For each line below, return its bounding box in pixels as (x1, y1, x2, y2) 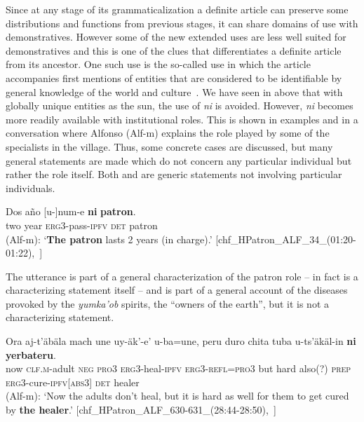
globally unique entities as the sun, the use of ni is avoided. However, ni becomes (6, 98, 353, 113)
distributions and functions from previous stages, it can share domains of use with (6, 15, 358, 30)
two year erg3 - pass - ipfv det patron (6, 217, 158, 232)
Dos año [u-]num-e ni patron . (6, 204, 136, 219)
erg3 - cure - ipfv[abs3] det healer (6, 374, 140, 389)
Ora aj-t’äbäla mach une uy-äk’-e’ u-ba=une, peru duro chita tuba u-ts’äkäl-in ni (6, 334, 356, 348)
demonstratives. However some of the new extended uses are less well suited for (6, 29, 346, 44)
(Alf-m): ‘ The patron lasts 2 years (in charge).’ (6, 231, 213, 246)
